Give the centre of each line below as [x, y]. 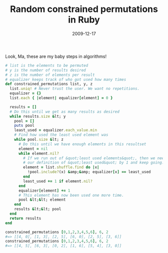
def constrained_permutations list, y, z [49, 84]
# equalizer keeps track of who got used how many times [66, 79]
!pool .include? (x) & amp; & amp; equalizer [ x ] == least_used [89, 172]
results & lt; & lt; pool [38, 209]
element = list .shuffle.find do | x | [61, 167]
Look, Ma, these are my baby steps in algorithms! [56, 56]
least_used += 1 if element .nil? [58, 181]
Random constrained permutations [84, 9]
